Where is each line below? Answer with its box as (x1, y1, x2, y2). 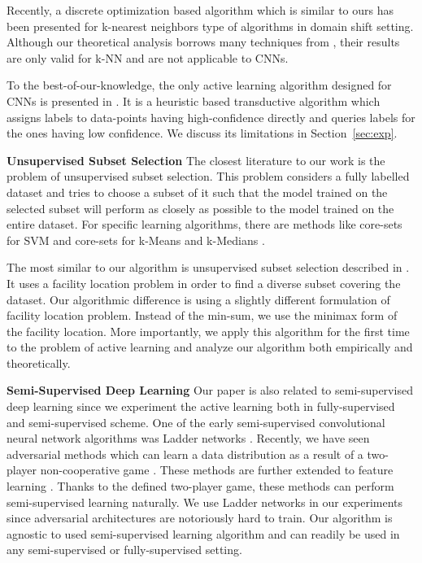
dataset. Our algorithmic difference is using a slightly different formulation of (7, 290, 390, 308)
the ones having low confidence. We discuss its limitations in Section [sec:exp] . (7, 124, 398, 142)
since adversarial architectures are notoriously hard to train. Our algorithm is (7, 509, 393, 526)
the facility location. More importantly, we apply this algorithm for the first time (7, 322, 410, 339)
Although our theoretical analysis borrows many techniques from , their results (7, 33, 400, 50)
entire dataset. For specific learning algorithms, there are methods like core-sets (7, 216, 402, 233)
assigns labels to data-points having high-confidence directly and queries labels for (7, 108, 415, 125)
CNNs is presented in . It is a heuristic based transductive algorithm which (7, 92, 381, 109)
